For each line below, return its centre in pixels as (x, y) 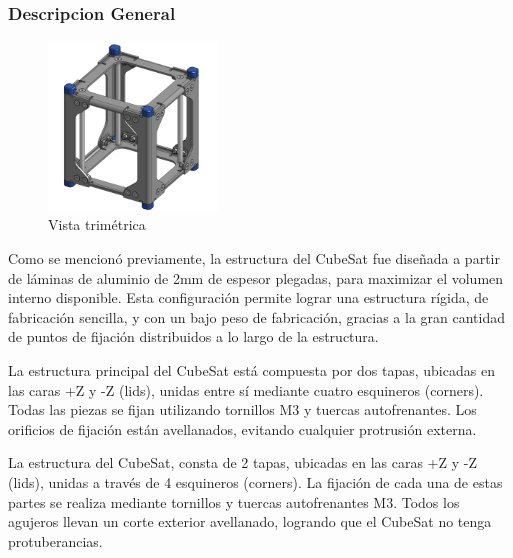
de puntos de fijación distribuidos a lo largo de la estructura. (193, 336)
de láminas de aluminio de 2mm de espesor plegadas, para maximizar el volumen (256, 277)
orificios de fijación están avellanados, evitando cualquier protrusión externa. (242, 428)
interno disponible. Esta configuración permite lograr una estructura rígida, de (248, 297)
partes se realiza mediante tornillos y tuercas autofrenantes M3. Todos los (234, 501)
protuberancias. (55, 540)
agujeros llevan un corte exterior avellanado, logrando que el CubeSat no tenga (250, 521)
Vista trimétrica (97, 224)
